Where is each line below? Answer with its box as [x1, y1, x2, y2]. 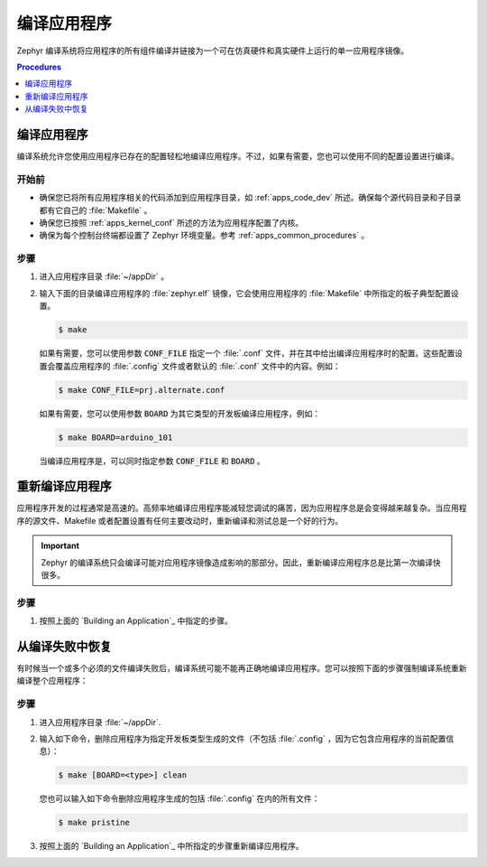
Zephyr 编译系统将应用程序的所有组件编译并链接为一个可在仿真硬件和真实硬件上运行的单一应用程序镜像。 [16, 45, 409, 56]
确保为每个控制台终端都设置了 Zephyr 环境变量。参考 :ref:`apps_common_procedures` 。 [39, 230, 370, 241]
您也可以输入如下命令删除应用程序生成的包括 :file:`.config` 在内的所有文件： [39, 793, 320, 804]
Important [41, 540, 80, 551]
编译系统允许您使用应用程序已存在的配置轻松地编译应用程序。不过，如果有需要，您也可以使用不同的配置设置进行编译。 [16, 151, 459, 162]
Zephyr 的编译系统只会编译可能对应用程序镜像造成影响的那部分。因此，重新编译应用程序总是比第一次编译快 [41, 556, 441, 568]
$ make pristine [58, 817, 131, 828]
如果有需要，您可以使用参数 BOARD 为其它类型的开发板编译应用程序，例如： [39, 407, 321, 419]
